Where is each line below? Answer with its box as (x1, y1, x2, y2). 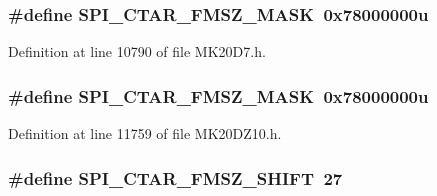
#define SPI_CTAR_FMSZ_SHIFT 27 (8, 165, 343, 190)
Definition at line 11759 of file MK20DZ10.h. (8, 123, 282, 144)
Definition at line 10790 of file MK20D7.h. (8, 41, 266, 62)
